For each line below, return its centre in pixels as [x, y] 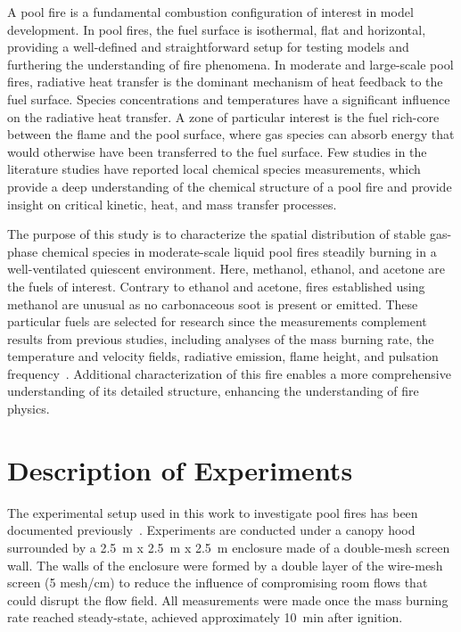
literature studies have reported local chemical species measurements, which [214, 169]
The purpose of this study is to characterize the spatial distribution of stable [217, 234]
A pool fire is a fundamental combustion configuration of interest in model [210, 12]
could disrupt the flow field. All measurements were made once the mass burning [228, 599]
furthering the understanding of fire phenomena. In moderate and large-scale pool [230, 64]
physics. [29, 409]
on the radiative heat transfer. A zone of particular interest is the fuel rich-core [223, 116]
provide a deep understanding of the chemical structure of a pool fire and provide [230, 186]
